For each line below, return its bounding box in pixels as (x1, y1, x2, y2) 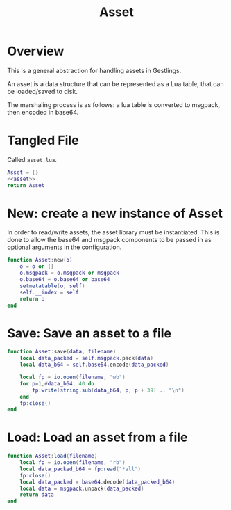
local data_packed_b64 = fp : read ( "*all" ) (19, 465, 141, 472)
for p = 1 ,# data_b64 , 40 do (19, 380, 95, 387)
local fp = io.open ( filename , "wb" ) (19, 374, 126, 381)
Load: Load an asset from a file (7, 429, 188, 445)
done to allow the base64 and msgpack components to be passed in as (7, 236, 212, 244)
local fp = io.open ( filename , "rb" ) (19, 459, 126, 466)
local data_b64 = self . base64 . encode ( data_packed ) (19, 361, 169, 369)
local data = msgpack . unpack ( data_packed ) (19, 485, 144, 492)
